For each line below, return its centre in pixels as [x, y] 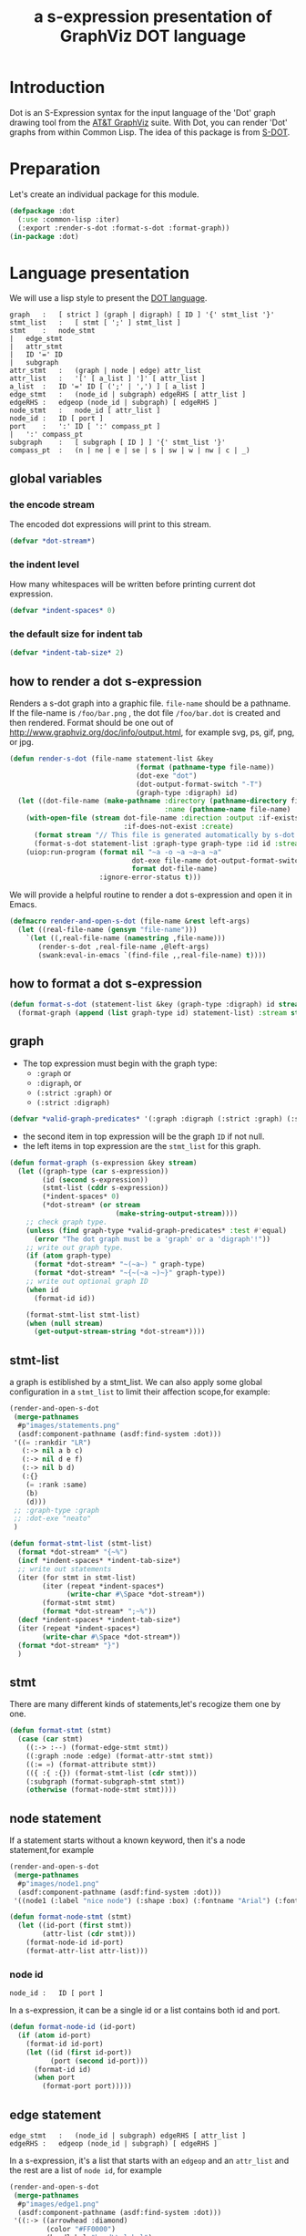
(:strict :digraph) [73, 1102]
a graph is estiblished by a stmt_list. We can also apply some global [136, 1382]
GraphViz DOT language [153, 36]
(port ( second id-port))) [99, 2061]
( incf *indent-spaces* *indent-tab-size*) [99, 1560]
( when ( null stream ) [65, 1323]
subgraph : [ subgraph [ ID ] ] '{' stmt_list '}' [117, 443]
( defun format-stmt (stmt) [61, 1731]
